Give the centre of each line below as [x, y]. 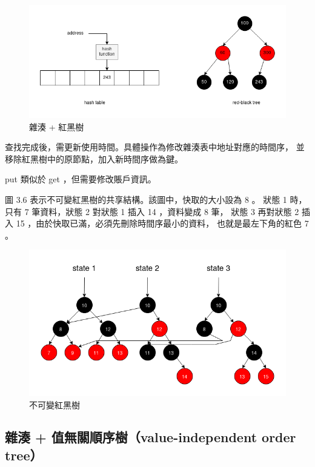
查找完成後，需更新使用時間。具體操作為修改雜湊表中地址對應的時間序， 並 [155, 147]
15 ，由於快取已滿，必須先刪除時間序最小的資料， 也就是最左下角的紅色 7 [162, 223]
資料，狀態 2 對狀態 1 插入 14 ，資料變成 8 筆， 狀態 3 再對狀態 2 [170, 211]
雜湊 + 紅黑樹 [57, 126]
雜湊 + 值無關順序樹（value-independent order [151, 437]
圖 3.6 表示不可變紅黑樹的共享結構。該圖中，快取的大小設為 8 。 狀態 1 [146, 199]
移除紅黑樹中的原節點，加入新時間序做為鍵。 [94, 158]
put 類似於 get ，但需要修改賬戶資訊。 [81, 179]
